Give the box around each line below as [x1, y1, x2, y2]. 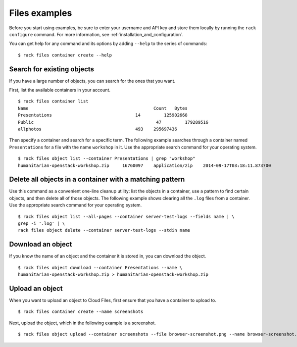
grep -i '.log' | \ [18, 221, 65, 226]
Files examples [9, 7, 72, 18]
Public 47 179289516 [18, 119, 209, 125]
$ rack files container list [18, 99, 89, 104]
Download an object [9, 240, 72, 248]
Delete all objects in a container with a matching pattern [9, 175, 185, 184]
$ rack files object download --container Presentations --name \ [18, 265, 183, 270]
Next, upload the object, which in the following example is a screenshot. [9, 320, 156, 326]
